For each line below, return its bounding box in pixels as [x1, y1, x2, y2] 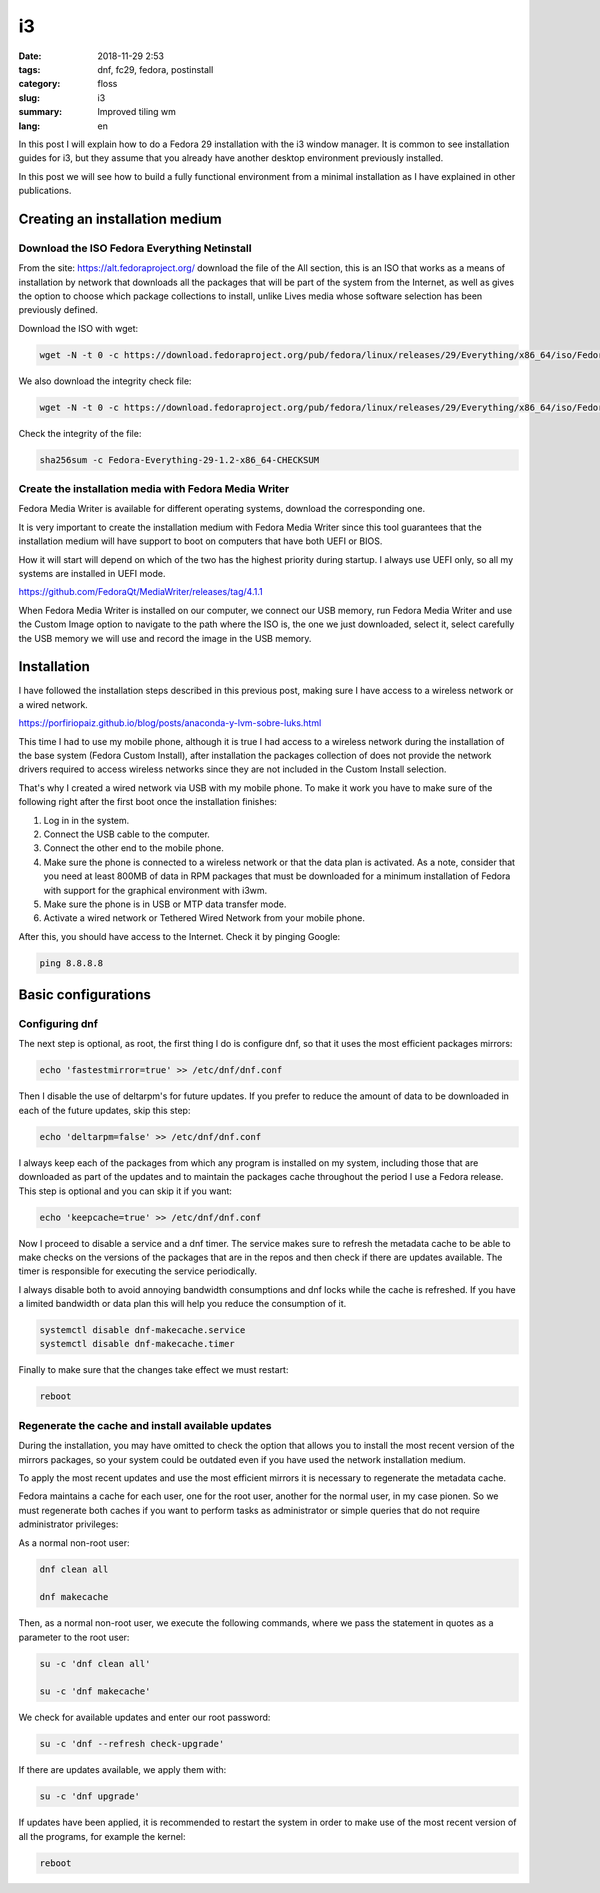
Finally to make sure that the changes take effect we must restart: [18, 1364, 289, 1376]
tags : [18, 63, 41, 75]
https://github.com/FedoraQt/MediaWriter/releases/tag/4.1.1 [18, 586, 264, 598]
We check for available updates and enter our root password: [18, 1711, 271, 1724]
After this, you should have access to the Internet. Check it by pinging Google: [18, 930, 341, 942]
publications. [18, 185, 72, 197]
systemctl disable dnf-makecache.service [39, 1325, 246, 1336]
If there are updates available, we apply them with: [18, 1764, 227, 1776]
